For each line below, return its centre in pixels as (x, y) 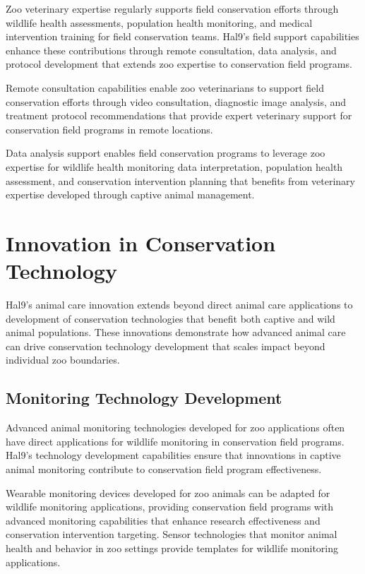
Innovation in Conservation (141, 243)
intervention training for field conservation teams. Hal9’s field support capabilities (182, 36)
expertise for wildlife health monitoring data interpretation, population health (174, 166)
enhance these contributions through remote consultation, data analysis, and (171, 50)
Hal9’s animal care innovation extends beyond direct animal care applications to (179, 305)
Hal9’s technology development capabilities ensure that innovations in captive (173, 455)
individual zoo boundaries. (63, 360)
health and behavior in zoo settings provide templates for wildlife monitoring (172, 548)
